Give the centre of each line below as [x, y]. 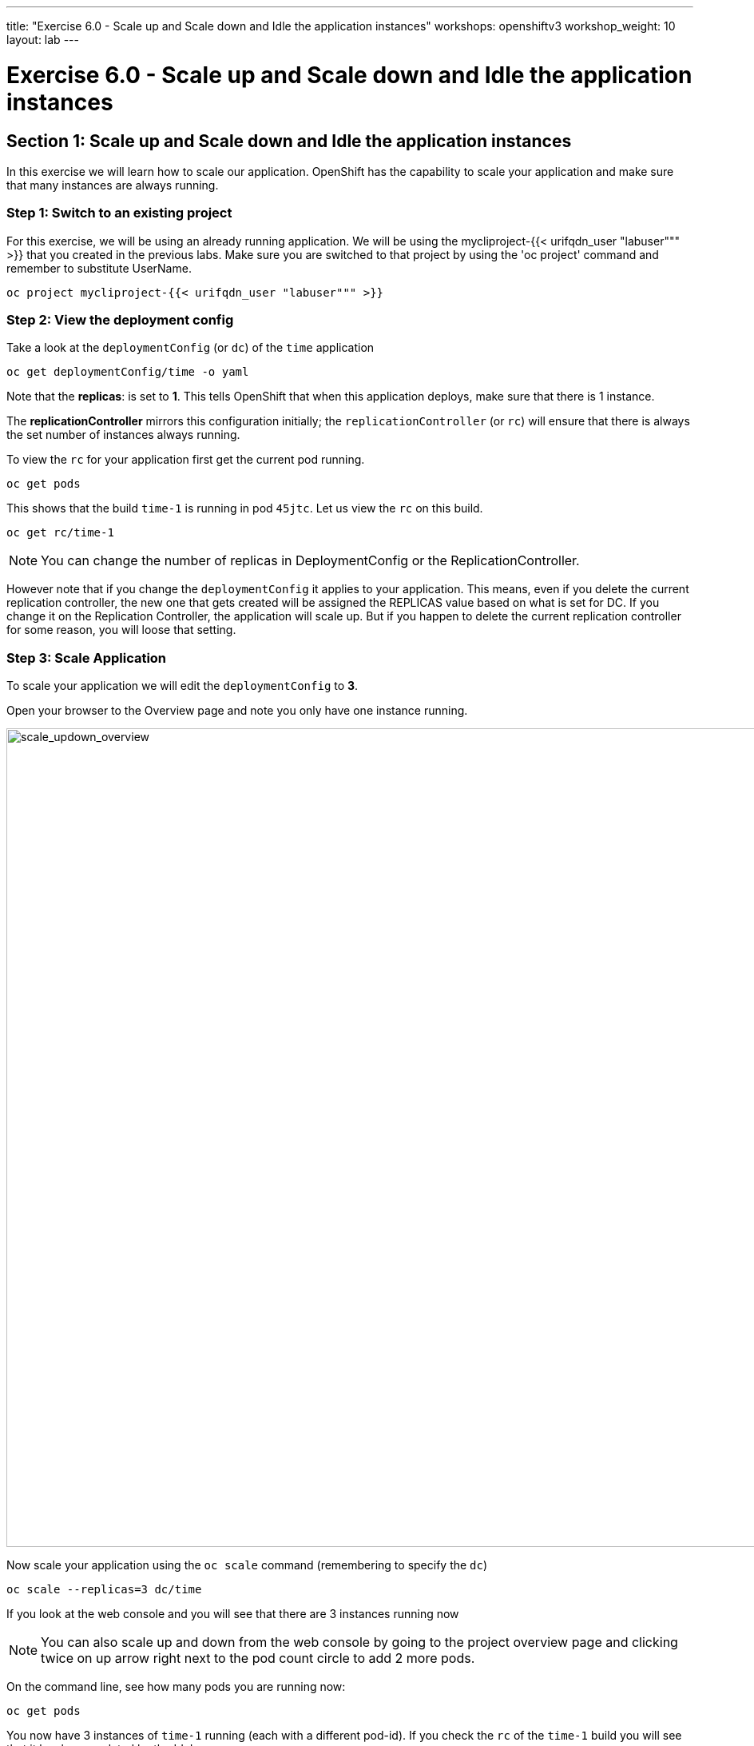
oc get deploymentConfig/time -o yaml [128, 372]
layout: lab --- [43, 40]
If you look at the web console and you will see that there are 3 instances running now [233, 1614]
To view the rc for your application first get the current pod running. [186, 460]
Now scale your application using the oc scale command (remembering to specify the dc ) [247, 1565]
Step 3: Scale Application [87, 658]
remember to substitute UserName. [99, 268]
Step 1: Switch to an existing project [119, 213]
